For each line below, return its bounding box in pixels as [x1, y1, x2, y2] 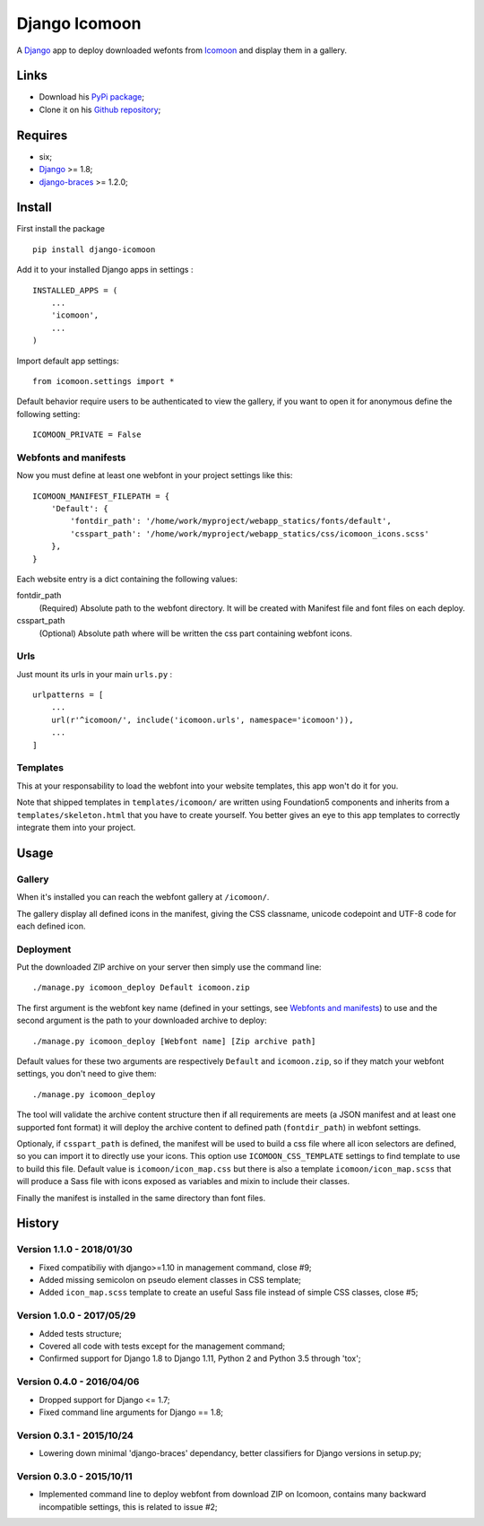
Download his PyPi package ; [39, 92, 145, 102]
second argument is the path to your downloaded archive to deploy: [16, 1015, 268, 1026]
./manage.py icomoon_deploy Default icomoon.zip [32, 982, 250, 993]
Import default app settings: [16, 355, 120, 366]
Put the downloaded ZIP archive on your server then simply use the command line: [16, 962, 322, 972]
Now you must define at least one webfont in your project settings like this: [16, 470, 293, 481]
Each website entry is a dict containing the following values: [16, 574, 238, 584]
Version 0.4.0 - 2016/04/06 [16, 1375, 140, 1388]
